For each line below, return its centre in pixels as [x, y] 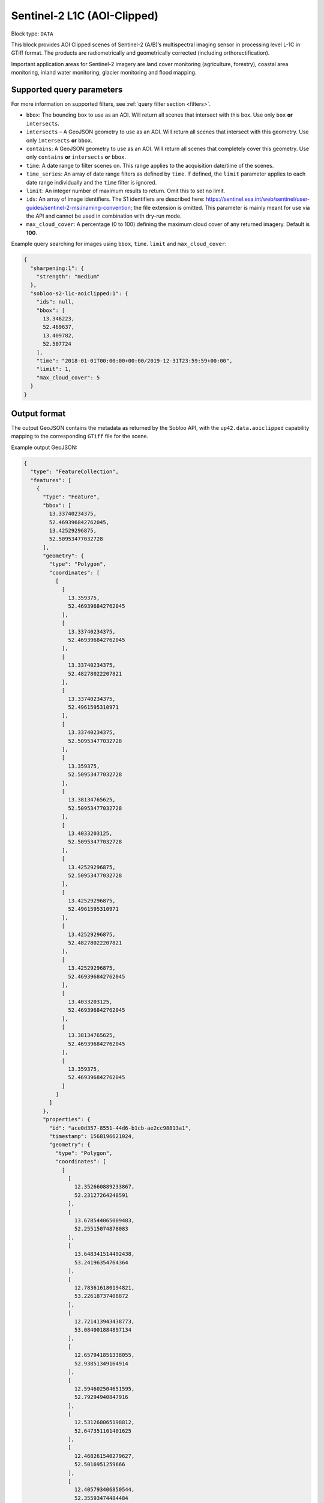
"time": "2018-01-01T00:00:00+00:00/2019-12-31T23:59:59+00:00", [134, 360]
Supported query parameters [67, 89]
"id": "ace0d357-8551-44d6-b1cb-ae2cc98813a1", [120, 1128]
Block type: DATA [32, 34]
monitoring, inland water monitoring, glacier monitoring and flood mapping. [104, 73]
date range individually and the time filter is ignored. [91, 182]
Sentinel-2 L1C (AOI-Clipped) [85, 16]
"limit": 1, [54, 369]
